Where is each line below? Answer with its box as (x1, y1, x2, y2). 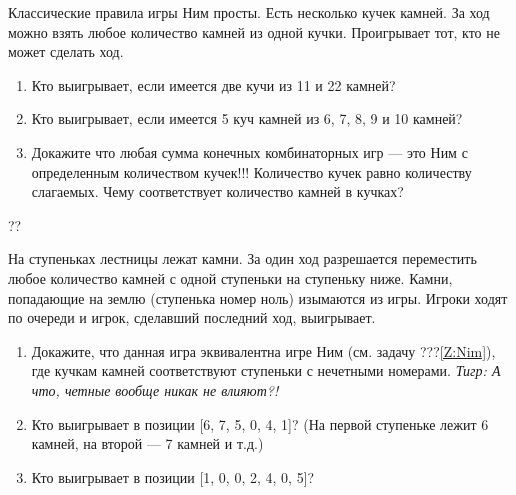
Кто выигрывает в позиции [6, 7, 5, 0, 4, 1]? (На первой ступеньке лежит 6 (31, 413, 489, 434)
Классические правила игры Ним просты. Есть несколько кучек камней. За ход (8, 2, 490, 22)
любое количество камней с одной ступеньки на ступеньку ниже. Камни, (8, 267, 453, 288)
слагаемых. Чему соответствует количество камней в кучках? (31, 181, 404, 202)
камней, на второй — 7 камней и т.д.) (31, 433, 264, 454)
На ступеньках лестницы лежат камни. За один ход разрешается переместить (8, 248, 477, 269)
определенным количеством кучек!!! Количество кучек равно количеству (31, 161, 472, 182)
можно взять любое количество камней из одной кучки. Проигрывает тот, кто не (8, 21, 500, 42)
